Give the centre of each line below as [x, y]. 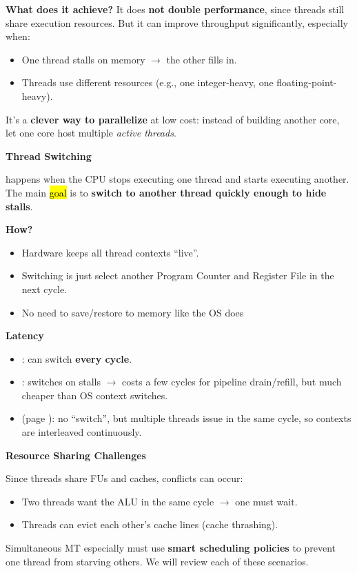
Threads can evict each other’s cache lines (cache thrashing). [150, 524]
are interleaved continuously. [82, 432]
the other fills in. [202, 59]
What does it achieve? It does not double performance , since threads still [175, 9]
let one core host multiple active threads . [91, 133]
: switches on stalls [61, 382]
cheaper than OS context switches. [95, 395]
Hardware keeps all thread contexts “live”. [110, 252]
